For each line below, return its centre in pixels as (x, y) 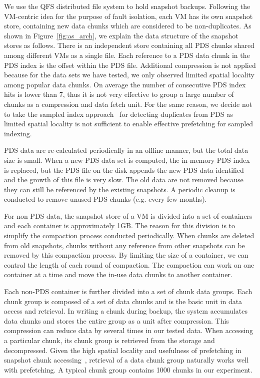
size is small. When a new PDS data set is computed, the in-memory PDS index (127, 160)
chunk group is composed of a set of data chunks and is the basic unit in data (123, 301)
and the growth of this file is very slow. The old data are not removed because (124, 180)
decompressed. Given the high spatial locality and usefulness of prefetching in (123, 350)
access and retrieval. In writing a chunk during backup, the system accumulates (126, 311)
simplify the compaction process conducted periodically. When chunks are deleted (129, 235)
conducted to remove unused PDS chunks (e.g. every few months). (105, 199)
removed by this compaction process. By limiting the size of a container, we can (126, 255)
